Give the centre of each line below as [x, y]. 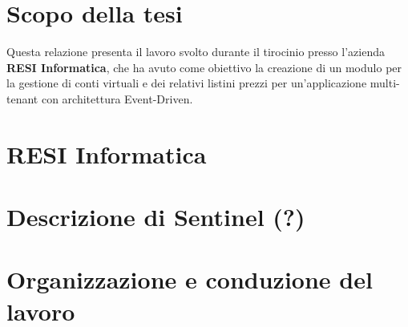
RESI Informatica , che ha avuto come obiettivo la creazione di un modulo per [204, 67]
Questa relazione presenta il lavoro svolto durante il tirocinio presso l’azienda [196, 52]
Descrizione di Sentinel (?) [156, 217]
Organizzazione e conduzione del [190, 279]
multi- [385, 83]
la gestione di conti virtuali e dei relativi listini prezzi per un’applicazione [187, 83]
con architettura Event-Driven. [117, 98]
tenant [22, 98]
